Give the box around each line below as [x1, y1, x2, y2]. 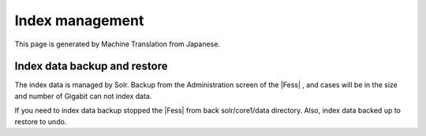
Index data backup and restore [14, 60, 168, 73]
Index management [14, 12, 144, 29]
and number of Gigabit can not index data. [14, 91, 152, 101]
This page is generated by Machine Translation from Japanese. [14, 39, 221, 49]
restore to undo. [14, 116, 67, 126]
